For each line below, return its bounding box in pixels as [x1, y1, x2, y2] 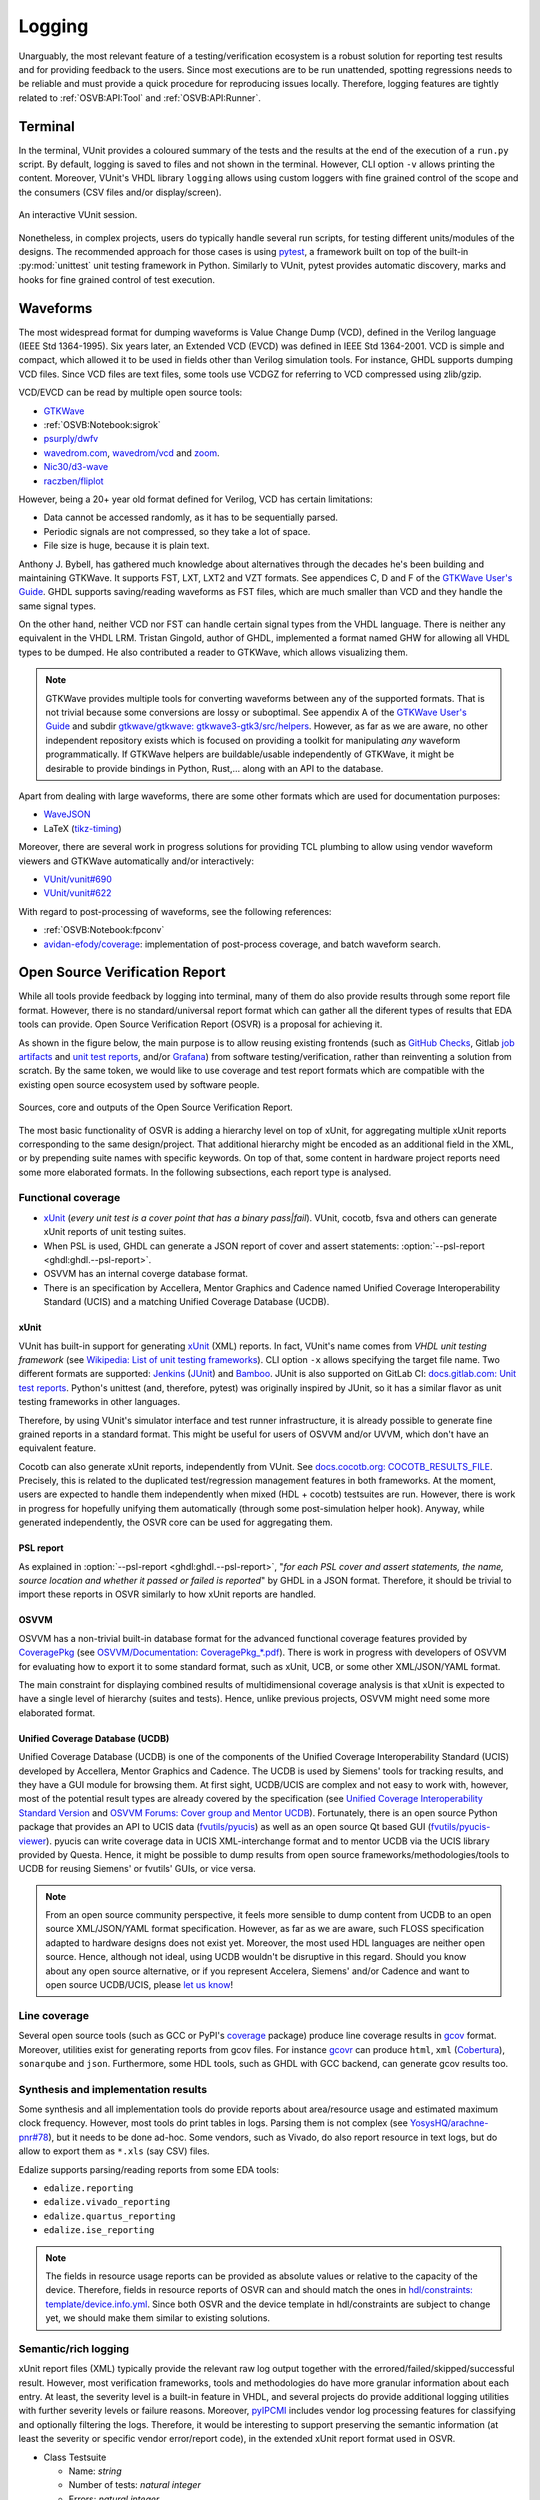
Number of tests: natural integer [68, 2479, 202, 2491]
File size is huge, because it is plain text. [43, 540, 210, 552]
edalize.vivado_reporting [43, 2196, 171, 2208]
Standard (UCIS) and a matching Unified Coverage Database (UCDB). [43, 1296, 330, 1308]
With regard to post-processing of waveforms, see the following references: [18, 905, 332, 917]
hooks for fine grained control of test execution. [18, 273, 215, 285]
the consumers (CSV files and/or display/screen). [18, 186, 222, 198]
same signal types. [18, 600, 97, 612]
